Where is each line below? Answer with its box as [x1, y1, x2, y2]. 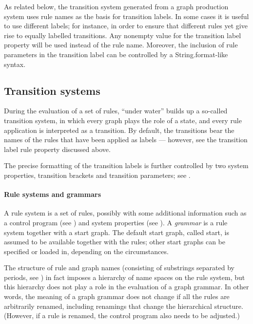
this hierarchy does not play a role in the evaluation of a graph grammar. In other [4, 281, 249, 292]
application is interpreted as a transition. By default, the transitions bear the [4, 125, 234, 135]
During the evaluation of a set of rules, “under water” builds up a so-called [4, 106, 228, 116]
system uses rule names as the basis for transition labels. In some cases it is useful [4, 11, 249, 21]
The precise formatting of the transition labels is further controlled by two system [4, 160, 249, 171]
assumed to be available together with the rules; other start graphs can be [4, 237, 226, 247]
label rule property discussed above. [4, 144, 111, 154]
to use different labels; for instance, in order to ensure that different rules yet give [4, 21, 248, 31]
